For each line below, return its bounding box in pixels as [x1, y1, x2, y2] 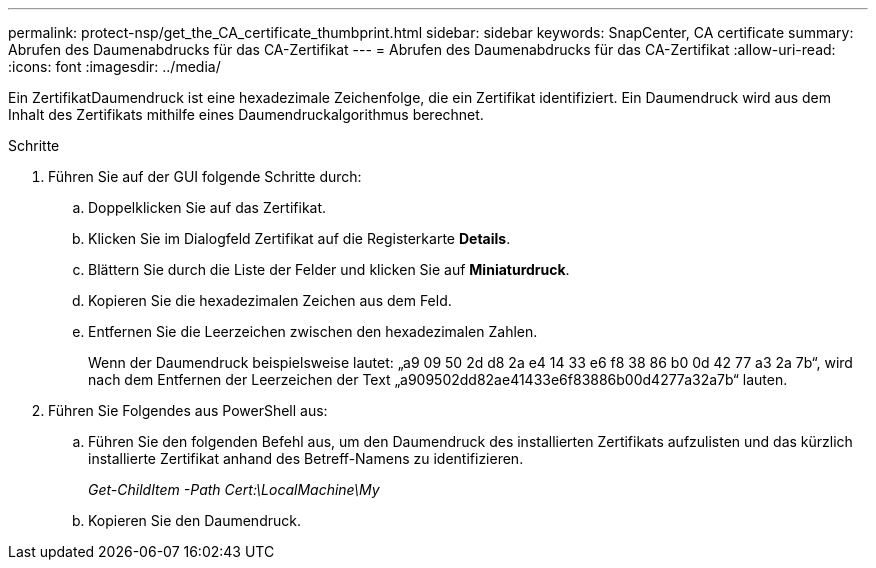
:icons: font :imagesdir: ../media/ [8, 58, 221, 75]
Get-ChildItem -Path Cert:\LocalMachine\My [88, 481, 380, 498]
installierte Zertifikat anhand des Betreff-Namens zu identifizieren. [88, 450, 524, 467]
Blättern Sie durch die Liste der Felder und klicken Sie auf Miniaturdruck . [88, 261, 570, 278]
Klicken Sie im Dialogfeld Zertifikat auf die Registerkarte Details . [88, 230, 511, 247]
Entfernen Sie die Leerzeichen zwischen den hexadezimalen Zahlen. [88, 323, 538, 340]
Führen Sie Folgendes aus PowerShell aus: [48, 402, 328, 419]
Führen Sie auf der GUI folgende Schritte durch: [48, 168, 362, 185]
